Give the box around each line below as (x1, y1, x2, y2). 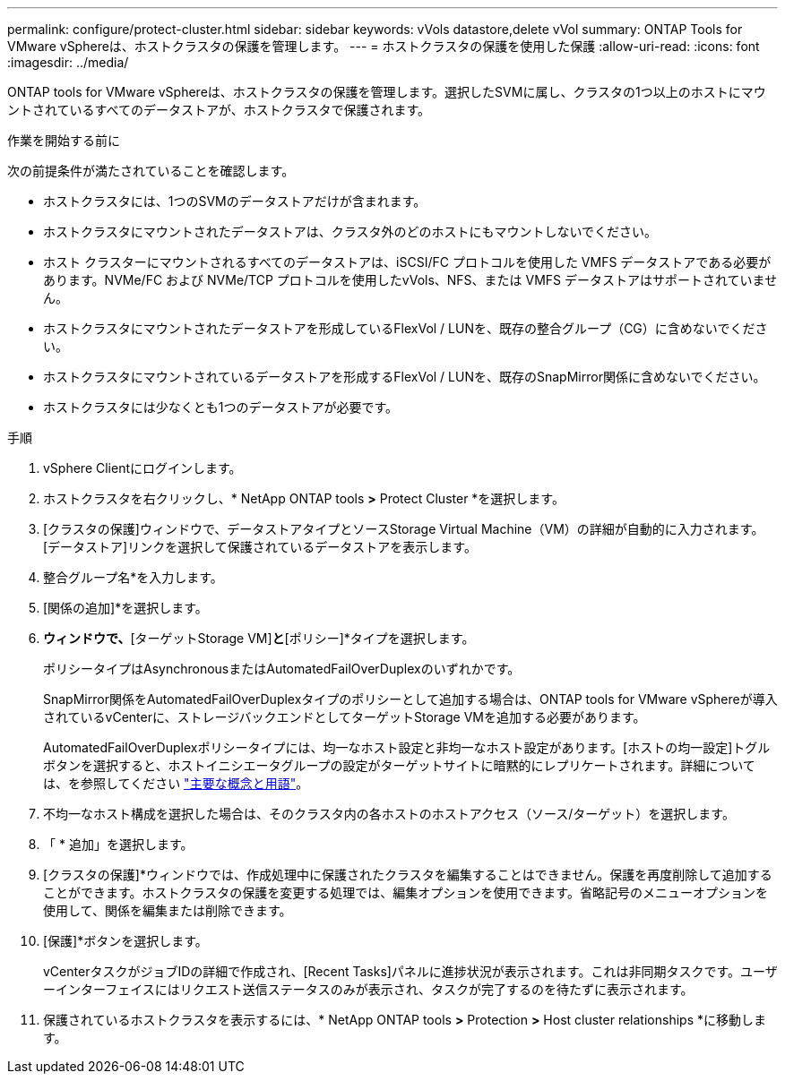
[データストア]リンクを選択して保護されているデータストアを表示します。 (43, 539, 477, 554)
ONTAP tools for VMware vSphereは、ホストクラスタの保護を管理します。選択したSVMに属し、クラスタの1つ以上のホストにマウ (7, 84, 766, 99)
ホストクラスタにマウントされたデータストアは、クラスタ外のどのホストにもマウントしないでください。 (43, 224, 658, 239)
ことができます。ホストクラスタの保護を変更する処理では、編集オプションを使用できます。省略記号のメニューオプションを (43, 885, 768, 900)
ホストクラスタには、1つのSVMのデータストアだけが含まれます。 (43, 193, 427, 209)
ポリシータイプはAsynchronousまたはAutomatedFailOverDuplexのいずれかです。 (43, 661, 521, 676)
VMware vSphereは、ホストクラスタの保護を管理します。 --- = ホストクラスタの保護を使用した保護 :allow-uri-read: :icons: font (7, 39, 760, 54)
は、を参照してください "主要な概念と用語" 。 (43, 776, 309, 791)
